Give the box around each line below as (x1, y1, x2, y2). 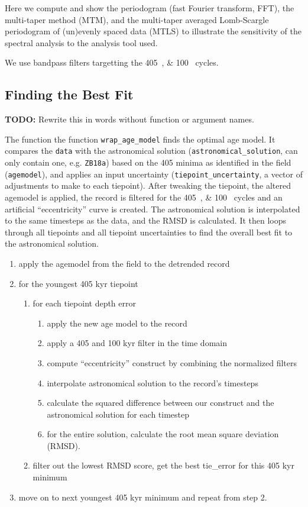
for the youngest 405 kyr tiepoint (18, 277, 138, 289)
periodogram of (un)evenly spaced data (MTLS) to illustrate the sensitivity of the (5, 25, 301, 37)
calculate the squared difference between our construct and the (47, 396, 274, 409)
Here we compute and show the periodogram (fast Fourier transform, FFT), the (5, 2, 294, 14)
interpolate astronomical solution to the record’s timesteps (47, 376, 258, 389)
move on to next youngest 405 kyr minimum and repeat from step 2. (18, 490, 267, 503)
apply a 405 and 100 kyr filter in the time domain (47, 337, 227, 349)
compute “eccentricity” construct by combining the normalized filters (47, 356, 297, 369)
